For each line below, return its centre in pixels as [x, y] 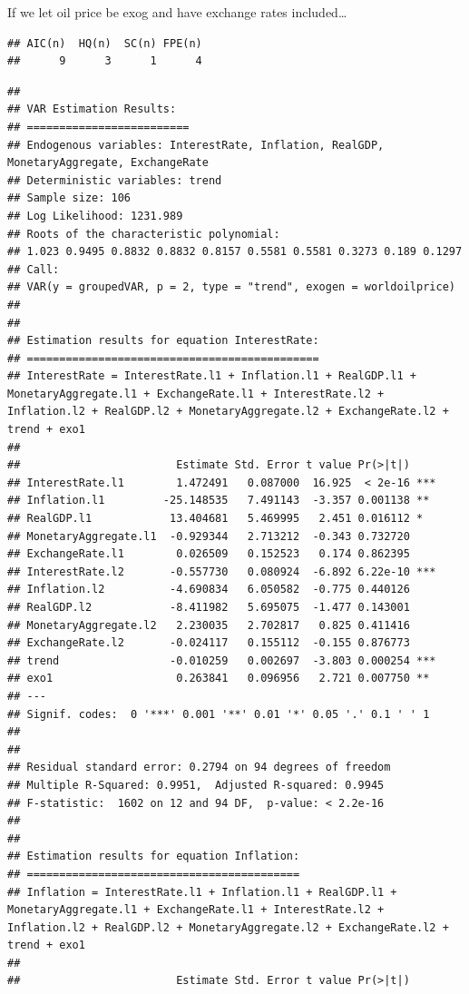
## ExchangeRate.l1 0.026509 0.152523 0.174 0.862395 [209, 554]
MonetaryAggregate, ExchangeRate [108, 163]
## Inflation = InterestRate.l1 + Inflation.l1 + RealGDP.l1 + [202, 892]
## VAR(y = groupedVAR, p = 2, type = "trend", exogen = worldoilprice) [231, 287]
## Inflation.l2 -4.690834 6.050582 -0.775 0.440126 [209, 590]
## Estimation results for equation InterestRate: [163, 341]
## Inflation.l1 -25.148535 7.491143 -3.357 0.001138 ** [219, 501]
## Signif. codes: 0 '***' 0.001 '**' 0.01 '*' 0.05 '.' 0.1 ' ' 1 [219, 714]
